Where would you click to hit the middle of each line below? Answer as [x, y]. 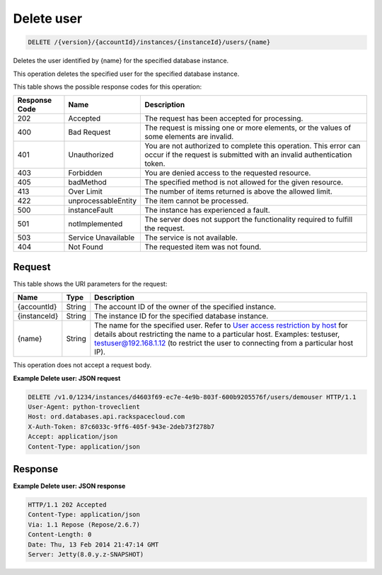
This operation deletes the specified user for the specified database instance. [126, 74]
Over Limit [85, 191]
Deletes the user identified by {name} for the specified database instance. [121, 61]
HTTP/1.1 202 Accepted [67, 505]
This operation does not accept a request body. [82, 365]
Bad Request [89, 133]
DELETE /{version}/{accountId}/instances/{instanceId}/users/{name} [149, 42]
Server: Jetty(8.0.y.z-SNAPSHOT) [86, 554]
